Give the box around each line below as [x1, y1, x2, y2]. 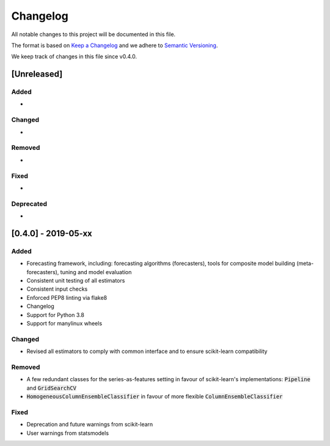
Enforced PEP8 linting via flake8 [26, 294, 107, 301]
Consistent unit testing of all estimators [26, 277, 125, 284]
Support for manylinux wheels [26, 319, 103, 327]
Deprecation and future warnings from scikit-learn [26, 421, 153, 428]
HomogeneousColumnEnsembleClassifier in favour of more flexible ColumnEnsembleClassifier [26, 393, 283, 400]
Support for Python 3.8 [26, 311, 85, 318]
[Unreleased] [11, 69, 63, 80]
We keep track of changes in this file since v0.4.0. [11, 53, 137, 61]
